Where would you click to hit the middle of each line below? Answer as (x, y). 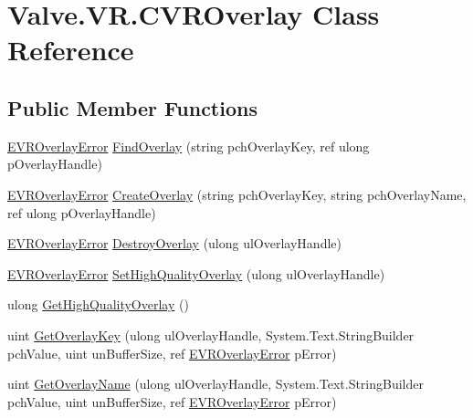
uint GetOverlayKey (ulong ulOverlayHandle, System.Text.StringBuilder (211, 334)
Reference (71, 50)
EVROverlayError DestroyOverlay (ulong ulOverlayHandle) (174, 243)
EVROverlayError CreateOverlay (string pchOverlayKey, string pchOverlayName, (237, 194)
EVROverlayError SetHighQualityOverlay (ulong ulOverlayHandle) (196, 273)
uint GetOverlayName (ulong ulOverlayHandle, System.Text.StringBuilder (216, 384)
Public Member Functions (132, 107)
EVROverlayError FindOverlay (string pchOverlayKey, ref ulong (189, 146)
